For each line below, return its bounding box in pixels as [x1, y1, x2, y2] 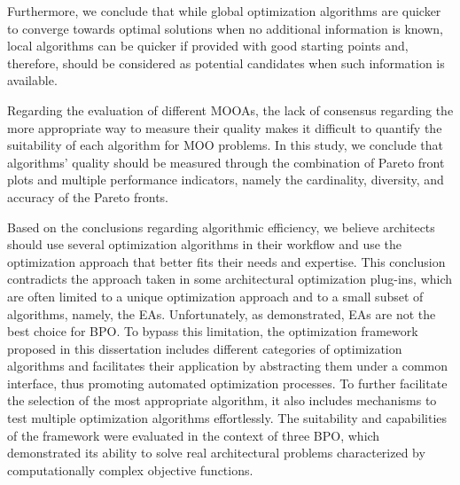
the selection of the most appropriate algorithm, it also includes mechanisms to [7, 391, 437, 410]
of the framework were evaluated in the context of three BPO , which [7, 426, 380, 444]
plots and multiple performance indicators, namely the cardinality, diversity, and [7, 170, 444, 189]
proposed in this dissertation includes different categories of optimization [7, 339, 402, 357]
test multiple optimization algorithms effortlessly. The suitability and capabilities [7, 409, 448, 427]
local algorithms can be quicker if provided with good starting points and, [7, 36, 409, 55]
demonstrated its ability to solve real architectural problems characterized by [7, 443, 425, 462]
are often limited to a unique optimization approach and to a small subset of [7, 286, 424, 305]
